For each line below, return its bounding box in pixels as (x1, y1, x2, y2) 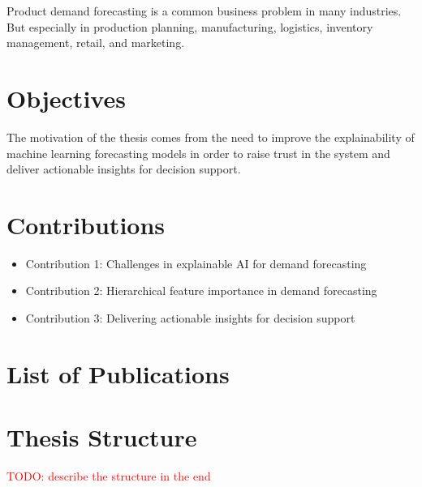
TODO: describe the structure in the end (6, 468, 211, 485)
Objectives (6, 81, 126, 114)
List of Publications (6, 357, 230, 390)
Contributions (6, 207, 166, 241)
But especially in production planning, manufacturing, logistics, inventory (6, 18, 373, 35)
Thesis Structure (6, 421, 197, 454)
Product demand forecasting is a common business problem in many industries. (6, 2, 402, 19)
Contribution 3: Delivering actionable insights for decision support (25, 310, 355, 326)
